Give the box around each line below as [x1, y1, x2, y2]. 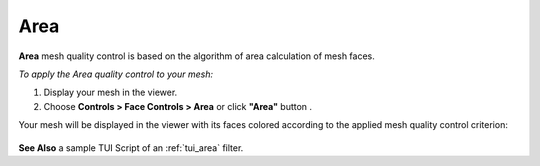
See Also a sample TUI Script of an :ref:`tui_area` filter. [18, 141, 244, 154]
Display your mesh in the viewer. [43, 86, 178, 99]
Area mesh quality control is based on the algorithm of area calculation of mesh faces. [18, 50, 375, 62]
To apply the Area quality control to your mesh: [18, 68, 214, 80]
